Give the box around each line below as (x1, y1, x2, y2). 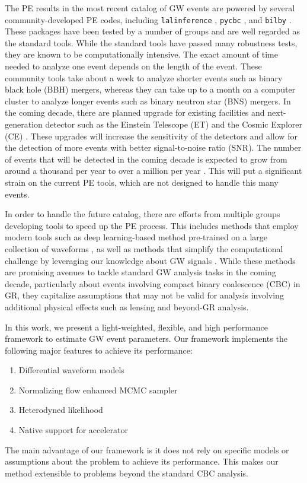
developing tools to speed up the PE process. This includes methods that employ (5, 219, 299, 231)
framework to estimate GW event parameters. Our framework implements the (5, 332, 287, 345)
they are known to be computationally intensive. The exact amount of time (5, 48, 278, 61)
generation (5, 118, 43, 130)
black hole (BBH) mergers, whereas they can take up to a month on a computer (5, 83, 296, 96)
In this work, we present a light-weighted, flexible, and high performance (5, 320, 268, 333)
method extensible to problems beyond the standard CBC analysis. (5, 466, 248, 479)
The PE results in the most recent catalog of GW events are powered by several (5, 2, 295, 14)
